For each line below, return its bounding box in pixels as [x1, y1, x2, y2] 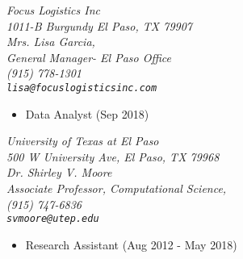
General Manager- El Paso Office [6, 48, 171, 65]
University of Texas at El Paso [6, 132, 159, 149]
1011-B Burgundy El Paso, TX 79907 [6, 17, 192, 34]
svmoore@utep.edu [6, 213, 99, 225]
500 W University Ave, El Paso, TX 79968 [6, 148, 220, 165]
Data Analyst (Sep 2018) [25, 105, 149, 122]
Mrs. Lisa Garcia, [6, 33, 95, 50]
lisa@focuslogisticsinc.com [6, 81, 157, 94]
